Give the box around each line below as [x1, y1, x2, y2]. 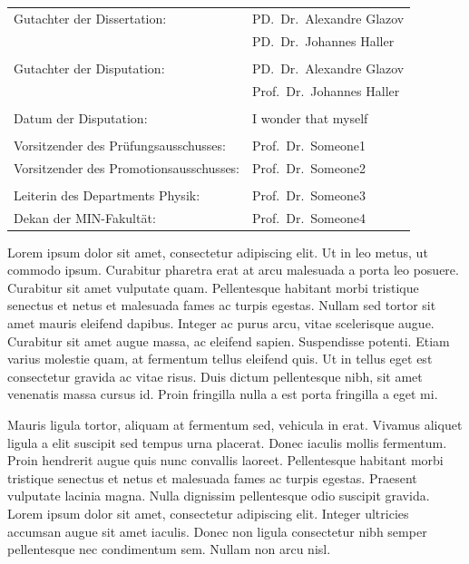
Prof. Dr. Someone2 [252, 158, 366, 177]
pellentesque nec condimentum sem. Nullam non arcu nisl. [7, 540, 331, 559]
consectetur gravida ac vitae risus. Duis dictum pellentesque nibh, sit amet [7, 366, 423, 385]
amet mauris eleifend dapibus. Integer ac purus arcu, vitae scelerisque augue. [7, 313, 435, 332]
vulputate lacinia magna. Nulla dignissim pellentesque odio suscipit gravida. [7, 486, 430, 505]
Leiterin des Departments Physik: [14, 185, 200, 204]
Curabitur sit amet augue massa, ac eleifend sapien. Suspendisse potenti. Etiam [7, 331, 450, 350]
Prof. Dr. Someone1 [252, 135, 366, 154]
